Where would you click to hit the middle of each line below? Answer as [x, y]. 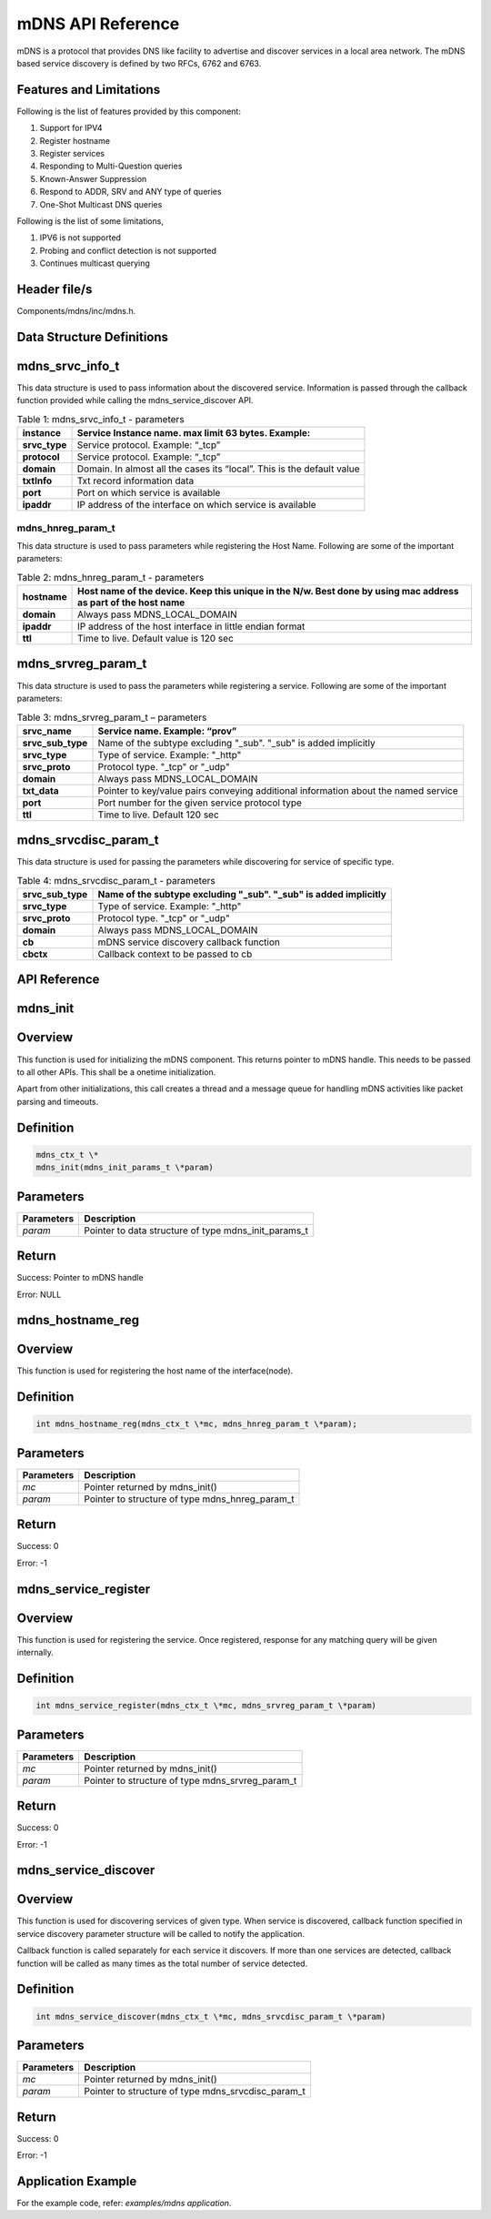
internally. [35, 1653]
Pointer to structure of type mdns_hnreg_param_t [189, 1499]
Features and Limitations [89, 90]
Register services [72, 154]
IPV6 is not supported [80, 238]
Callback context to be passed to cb [175, 954]
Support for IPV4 [71, 128]
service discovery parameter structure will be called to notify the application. [160, 1933]
